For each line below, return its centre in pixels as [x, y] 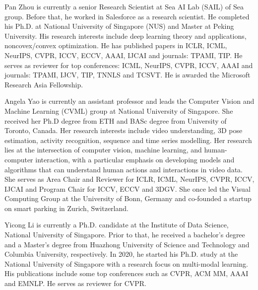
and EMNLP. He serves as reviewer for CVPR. [76, 283]
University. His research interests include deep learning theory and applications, [126, 36]
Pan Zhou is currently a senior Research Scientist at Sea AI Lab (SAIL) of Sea [124, 6]
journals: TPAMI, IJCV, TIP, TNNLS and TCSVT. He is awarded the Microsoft [128, 75]
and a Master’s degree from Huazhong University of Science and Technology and [127, 244]
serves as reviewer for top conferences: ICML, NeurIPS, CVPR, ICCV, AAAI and [129, 65]
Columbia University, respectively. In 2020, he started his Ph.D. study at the [121, 254]
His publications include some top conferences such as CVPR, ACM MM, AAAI [127, 273]
